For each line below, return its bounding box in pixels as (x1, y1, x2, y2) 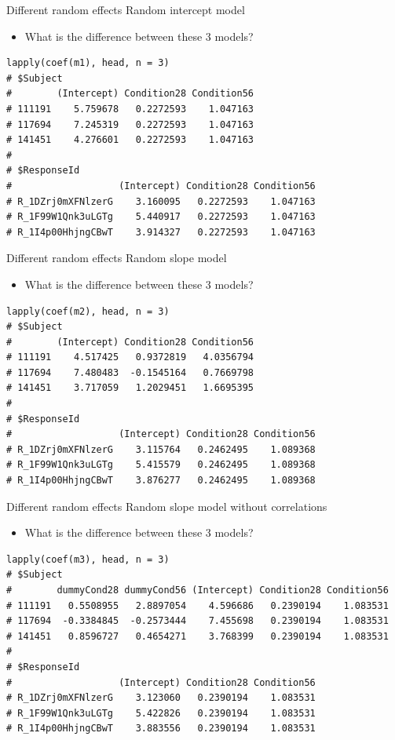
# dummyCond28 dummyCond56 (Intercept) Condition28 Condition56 (6, 585, 389, 596)
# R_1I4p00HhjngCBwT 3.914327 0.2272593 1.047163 (6, 226, 316, 238)
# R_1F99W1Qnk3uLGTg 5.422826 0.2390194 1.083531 (6, 707, 316, 719)
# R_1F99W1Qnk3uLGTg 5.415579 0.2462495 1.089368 (6, 459, 316, 471)
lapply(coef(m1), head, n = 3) (6, 57, 170, 69)
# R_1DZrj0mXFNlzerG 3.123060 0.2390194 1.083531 (6, 692, 316, 704)
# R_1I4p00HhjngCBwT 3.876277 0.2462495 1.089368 (6, 475, 316, 487)
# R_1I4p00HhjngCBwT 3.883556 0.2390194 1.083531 (6, 723, 316, 735)
